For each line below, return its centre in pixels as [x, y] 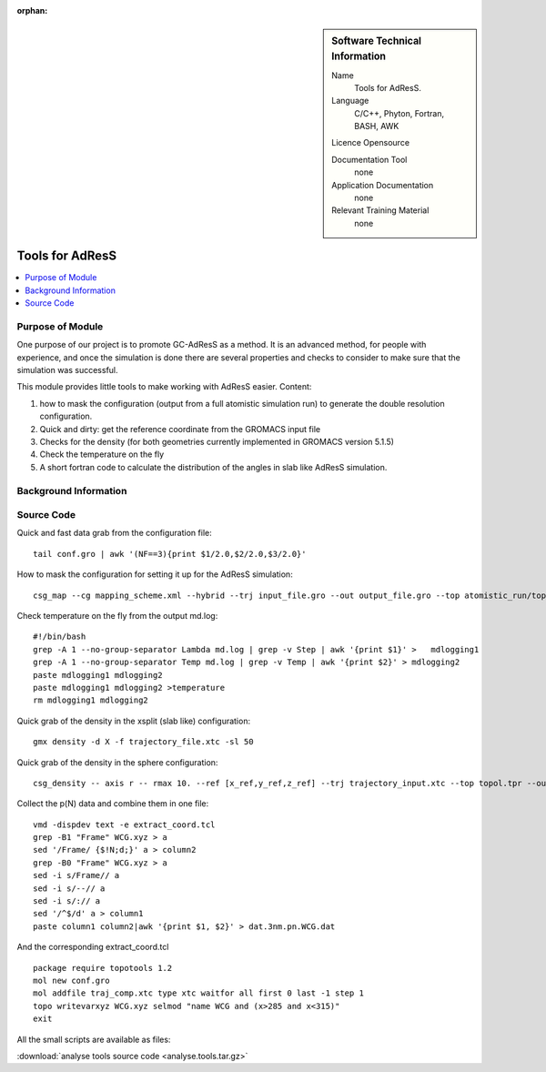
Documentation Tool [369, 159]
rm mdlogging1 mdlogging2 [91, 700]
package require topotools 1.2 [103, 968]
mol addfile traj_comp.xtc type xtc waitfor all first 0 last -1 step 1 [198, 993]
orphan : [32, 10]
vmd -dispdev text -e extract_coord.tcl [124, 824]
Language [350, 101]
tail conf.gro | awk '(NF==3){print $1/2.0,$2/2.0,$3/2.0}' [170, 554]
